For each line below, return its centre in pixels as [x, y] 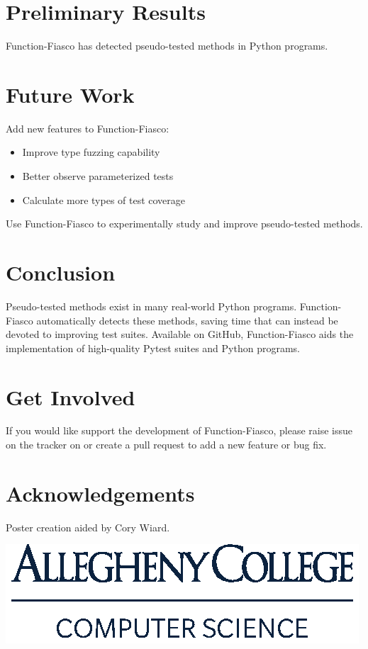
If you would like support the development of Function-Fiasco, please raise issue [179, 430]
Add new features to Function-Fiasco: [88, 128]
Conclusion [61, 272]
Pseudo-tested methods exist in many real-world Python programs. [151, 306]
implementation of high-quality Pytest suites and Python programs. [153, 348]
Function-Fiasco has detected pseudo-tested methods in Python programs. [167, 46]
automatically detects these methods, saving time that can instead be [187, 320]
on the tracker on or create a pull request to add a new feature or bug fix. [166, 445]
